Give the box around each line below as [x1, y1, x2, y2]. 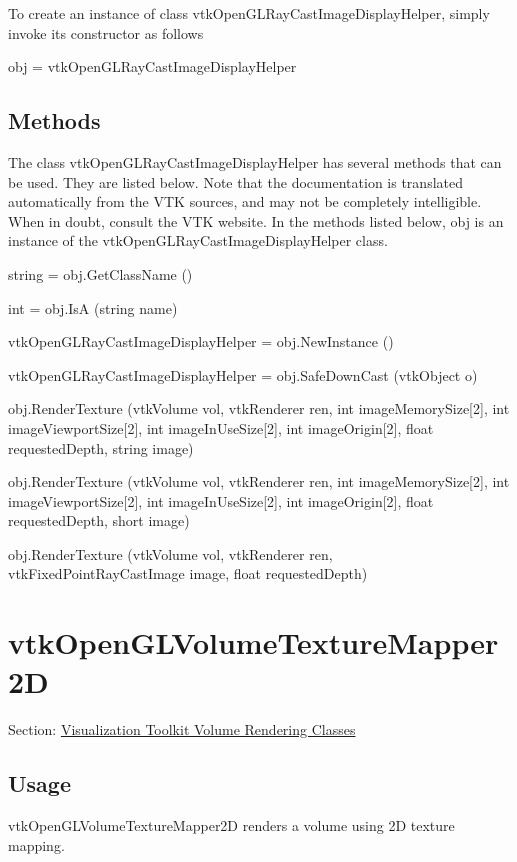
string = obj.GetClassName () [8, 263, 193, 284]
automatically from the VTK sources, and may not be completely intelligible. [8, 191, 482, 212]
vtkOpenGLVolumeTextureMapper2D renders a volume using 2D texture [8, 815, 455, 836]
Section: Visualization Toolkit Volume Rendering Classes [8, 719, 356, 740]
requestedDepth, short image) [8, 510, 190, 531]
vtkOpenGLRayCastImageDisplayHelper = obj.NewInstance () [8, 331, 394, 352]
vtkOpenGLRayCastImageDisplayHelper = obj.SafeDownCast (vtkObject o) [8, 364, 478, 385]
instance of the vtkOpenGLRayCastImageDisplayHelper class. [8, 230, 388, 251]
